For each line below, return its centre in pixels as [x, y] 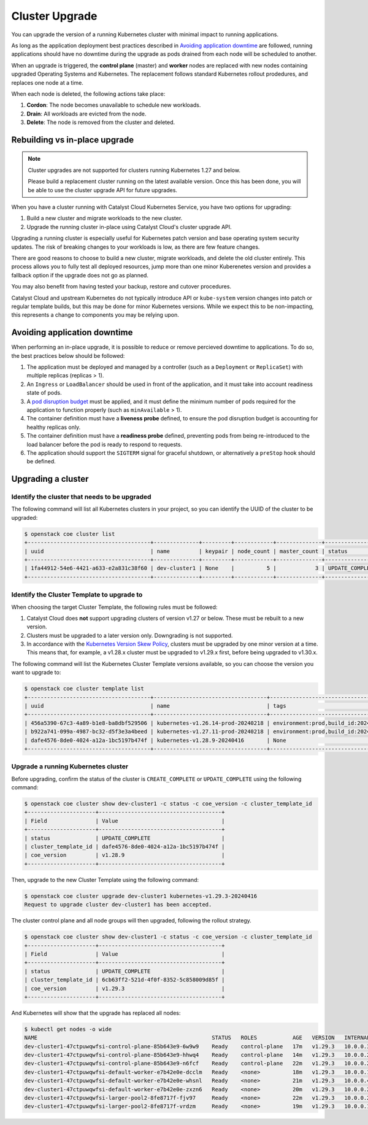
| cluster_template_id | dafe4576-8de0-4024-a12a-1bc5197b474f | [125, 847]
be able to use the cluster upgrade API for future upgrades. [103, 190]
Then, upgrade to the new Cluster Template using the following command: [105, 880]
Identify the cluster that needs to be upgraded [81, 497]
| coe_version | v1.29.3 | [125, 988]
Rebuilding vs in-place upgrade [73, 140]
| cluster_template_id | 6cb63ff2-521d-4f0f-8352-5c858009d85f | [125, 980]
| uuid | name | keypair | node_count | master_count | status [186, 551]
